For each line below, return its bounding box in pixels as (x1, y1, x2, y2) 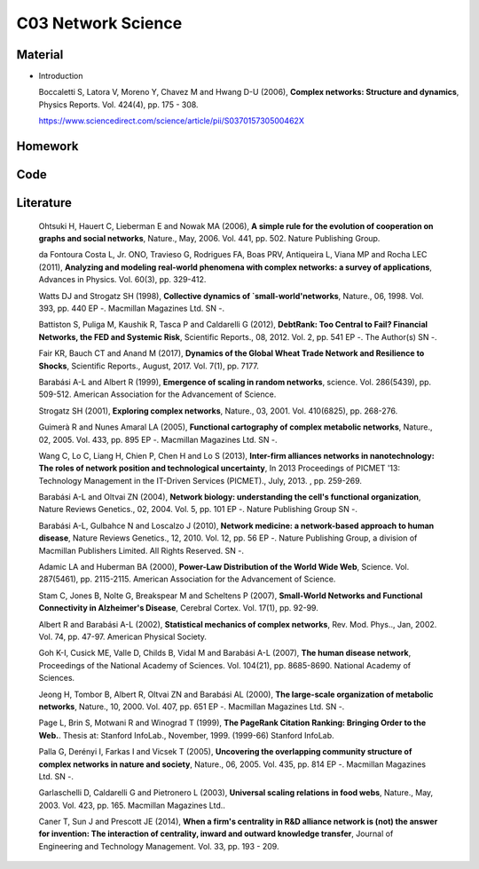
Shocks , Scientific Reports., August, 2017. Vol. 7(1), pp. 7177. (38, 360, 259, 371)
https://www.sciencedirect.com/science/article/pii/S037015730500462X (38, 115, 305, 126)
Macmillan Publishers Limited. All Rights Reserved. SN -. (38, 545, 244, 556)
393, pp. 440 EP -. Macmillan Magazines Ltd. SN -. (38, 303, 225, 314)
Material (16, 47, 64, 62)
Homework (16, 138, 79, 154)
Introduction (38, 71, 83, 82)
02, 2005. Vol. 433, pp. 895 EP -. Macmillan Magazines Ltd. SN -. (38, 434, 278, 445)
